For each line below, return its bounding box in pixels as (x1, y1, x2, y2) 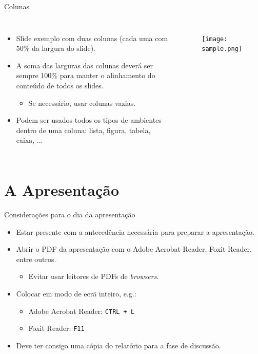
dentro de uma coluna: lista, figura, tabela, (16, 124, 151, 135)
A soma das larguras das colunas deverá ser (16, 60, 153, 70)
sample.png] (202, 45, 242, 53)
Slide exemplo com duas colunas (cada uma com (16, 32, 168, 43)
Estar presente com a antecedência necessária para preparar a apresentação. (16, 226, 254, 237)
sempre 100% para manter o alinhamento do (16, 70, 155, 81)
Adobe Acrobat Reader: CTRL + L (28, 305, 135, 316)
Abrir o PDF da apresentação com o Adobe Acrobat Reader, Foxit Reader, (16, 244, 252, 254)
